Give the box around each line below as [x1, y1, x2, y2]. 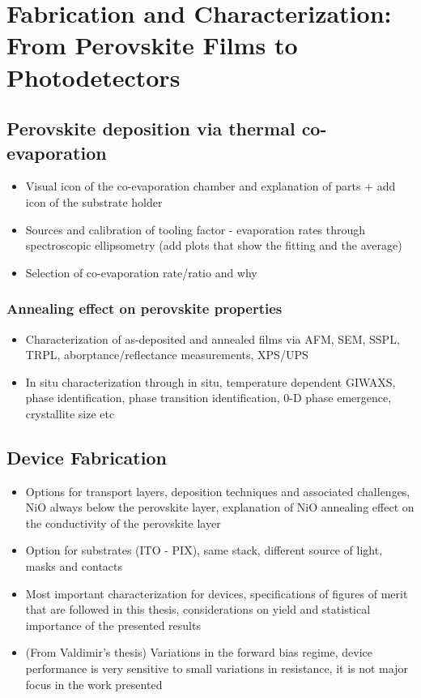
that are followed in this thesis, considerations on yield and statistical [25, 601, 371, 618]
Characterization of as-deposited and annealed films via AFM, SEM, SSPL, [25, 330, 400, 347]
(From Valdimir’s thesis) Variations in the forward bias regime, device [25, 644, 373, 661]
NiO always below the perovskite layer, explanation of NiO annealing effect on [25, 499, 415, 516]
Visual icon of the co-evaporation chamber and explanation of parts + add [25, 178, 396, 195]
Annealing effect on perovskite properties [6, 298, 283, 319]
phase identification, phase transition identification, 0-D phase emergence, [25, 389, 392, 406]
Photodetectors [6, 60, 181, 93]
